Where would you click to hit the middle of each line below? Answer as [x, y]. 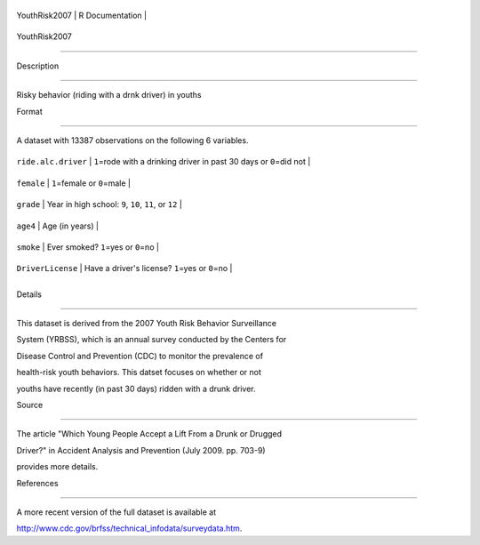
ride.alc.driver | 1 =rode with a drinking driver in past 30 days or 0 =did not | [164, 162]
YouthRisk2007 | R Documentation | [81, 15]
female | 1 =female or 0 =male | [73, 183]
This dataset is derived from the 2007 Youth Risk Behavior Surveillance [147, 324]
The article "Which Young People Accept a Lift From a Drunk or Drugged [149, 434]
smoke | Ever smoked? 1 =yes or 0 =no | [88, 247]
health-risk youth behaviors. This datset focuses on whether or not [139, 373]
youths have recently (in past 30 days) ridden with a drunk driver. [136, 389]
